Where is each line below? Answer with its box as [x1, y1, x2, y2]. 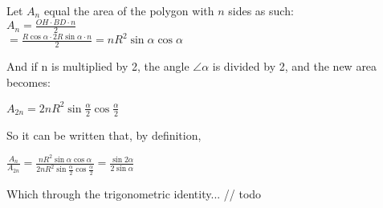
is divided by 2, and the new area [212, 58, 377, 75]
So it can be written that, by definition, [6, 126, 202, 143]
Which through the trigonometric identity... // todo [6, 185, 262, 202]
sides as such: [228, 2, 294, 18]
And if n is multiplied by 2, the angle [6, 58, 189, 75]
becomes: [6, 73, 51, 90]
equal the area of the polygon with [43, 2, 214, 18]
